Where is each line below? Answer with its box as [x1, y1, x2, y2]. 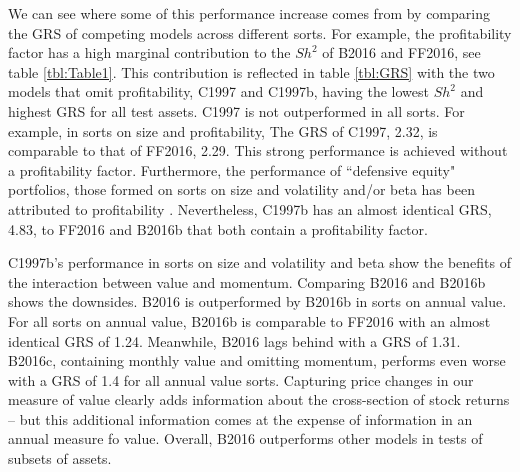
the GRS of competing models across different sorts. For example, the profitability [8, 22, 512, 43]
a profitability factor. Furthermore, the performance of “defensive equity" [8, 159, 456, 180]
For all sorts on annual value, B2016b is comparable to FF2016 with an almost [8, 310, 491, 331]
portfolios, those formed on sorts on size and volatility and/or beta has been [8, 179, 475, 200]
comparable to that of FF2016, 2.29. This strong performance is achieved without [8, 140, 508, 161]
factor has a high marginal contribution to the [8, 42, 291, 63]
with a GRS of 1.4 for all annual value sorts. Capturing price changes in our [8, 369, 474, 390]
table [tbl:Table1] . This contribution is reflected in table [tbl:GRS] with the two [8, 61, 495, 82]
